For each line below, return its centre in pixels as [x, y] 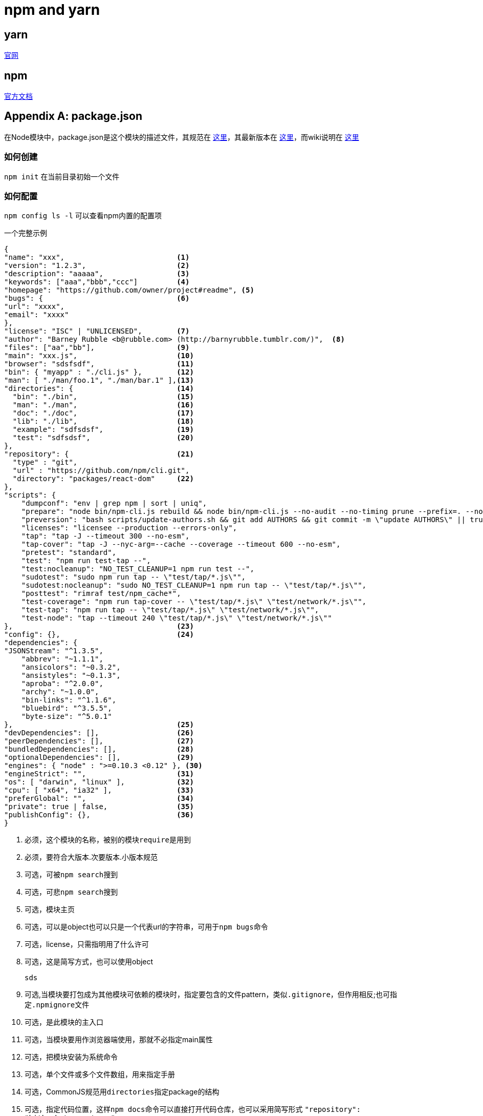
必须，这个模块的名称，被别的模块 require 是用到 [108, 840]
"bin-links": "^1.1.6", [69, 700]
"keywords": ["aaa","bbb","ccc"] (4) [97, 282]
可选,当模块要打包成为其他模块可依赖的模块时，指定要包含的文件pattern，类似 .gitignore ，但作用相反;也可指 [211, 995]
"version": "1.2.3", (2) [97, 266]
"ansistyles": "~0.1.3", [71, 676]
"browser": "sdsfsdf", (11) [99, 364]
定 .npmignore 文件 [57, 1005]
